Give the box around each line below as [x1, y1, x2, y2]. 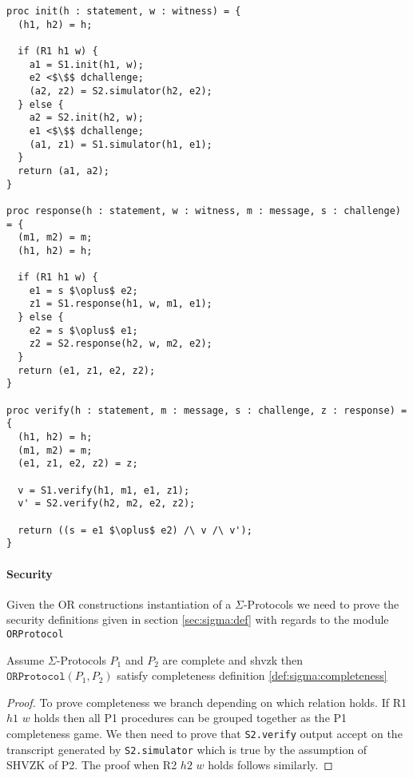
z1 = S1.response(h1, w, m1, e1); [29, 298, 212, 310]
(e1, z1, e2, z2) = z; [18, 458, 138, 470]
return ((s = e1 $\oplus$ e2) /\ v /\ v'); [18, 524, 252, 536]
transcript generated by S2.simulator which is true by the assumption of [6, 740, 367, 757]
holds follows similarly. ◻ [208, 756, 333, 773]
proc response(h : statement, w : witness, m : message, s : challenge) [6, 204, 401, 216]
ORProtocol [6, 628, 64, 640]
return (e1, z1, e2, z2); [18, 364, 156, 376]
